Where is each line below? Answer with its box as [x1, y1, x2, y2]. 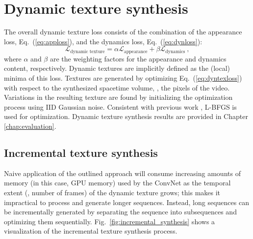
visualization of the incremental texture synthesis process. [4, 226, 177, 236]
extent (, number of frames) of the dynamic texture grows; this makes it [4, 187, 221, 197]
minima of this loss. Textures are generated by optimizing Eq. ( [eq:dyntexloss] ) [4, 72, 242, 83]
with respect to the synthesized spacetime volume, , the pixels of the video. [4, 82, 230, 92]
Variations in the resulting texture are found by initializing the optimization [4, 92, 233, 102]
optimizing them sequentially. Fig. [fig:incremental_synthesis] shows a [4, 216, 215, 226]
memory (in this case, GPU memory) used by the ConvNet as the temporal [4, 178, 231, 188]
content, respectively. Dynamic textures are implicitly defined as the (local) [4, 63, 230, 73]
